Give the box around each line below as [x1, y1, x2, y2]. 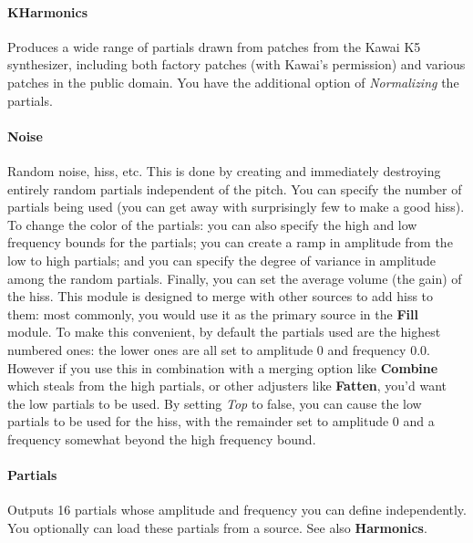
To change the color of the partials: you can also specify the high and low [7, 214, 417, 234]
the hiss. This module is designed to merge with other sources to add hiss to [7, 287, 434, 306]
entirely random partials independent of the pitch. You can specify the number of [7, 179, 462, 198]
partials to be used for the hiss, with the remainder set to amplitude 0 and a [7, 412, 435, 431]
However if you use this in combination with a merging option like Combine [7, 358, 438, 377]
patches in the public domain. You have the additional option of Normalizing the [7, 72, 459, 91]
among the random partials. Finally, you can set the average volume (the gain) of [7, 268, 462, 287]
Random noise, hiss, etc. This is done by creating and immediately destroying [7, 161, 441, 180]
